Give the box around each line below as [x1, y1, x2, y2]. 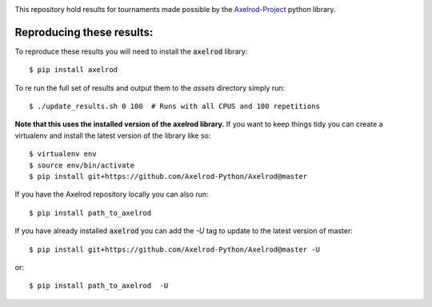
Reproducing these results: [14, 25, 154, 39]
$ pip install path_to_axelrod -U [29, 281, 169, 290]
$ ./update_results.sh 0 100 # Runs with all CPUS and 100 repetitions [29, 102, 320, 111]
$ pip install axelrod [29, 65, 118, 75]
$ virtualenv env [29, 149, 97, 159]
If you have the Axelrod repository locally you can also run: [14, 189, 209, 200]
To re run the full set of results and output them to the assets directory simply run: [14, 83, 286, 92]
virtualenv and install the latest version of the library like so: [14, 131, 211, 140]
